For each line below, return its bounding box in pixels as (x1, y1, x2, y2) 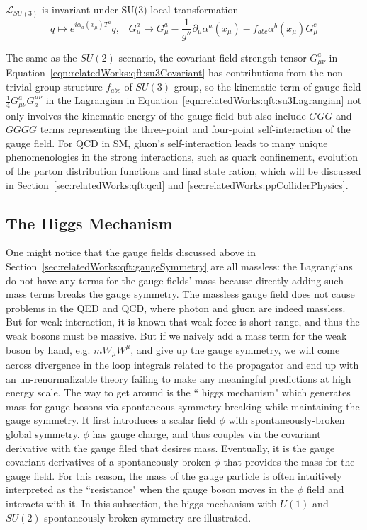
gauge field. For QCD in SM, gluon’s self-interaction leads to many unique (6, 135, 328, 150)
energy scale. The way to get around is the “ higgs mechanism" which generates (6, 385, 351, 400)
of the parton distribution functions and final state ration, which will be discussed (6, 163, 361, 178)
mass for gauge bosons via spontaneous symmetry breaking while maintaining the (6, 398, 360, 413)
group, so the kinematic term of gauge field (174, 79, 361, 93)
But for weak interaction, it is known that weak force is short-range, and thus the (6, 314, 360, 329)
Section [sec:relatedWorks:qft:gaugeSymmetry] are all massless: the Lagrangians (6, 259, 353, 274)
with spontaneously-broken (228, 413, 345, 427)
